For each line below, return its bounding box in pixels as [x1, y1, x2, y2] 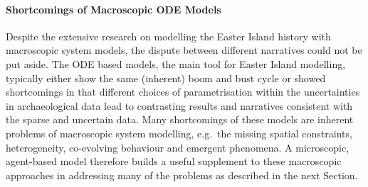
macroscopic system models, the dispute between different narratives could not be [6, 42, 362, 57]
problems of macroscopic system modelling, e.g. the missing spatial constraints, [6, 125, 352, 140]
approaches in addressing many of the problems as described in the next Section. [6, 167, 358, 182]
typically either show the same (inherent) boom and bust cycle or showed [6, 70, 326, 85]
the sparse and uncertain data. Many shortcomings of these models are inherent [6, 112, 354, 127]
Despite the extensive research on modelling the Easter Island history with [6, 28, 331, 43]
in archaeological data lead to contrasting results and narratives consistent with [6, 98, 353, 113]
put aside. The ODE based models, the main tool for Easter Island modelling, [6, 56, 346, 71]
